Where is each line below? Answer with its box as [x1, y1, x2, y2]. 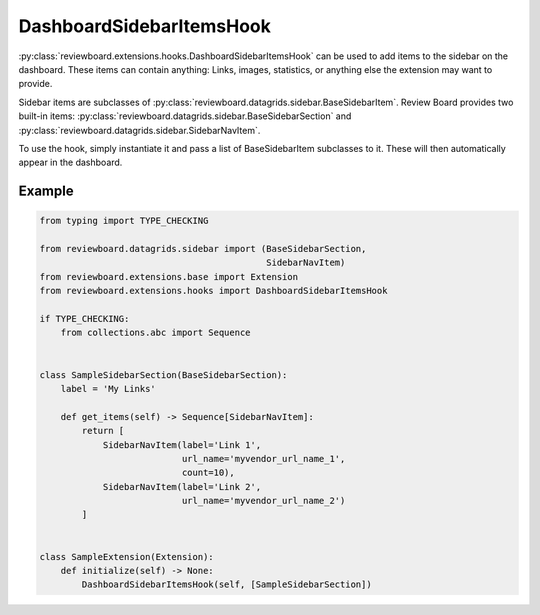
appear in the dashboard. [18, 156, 123, 169]
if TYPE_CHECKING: [39, 313, 130, 325]
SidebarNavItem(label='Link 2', [102, 481, 262, 492]
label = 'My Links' [60, 383, 157, 394]
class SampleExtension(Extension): [39, 551, 214, 562]
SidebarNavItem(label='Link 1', [102, 439, 262, 450]
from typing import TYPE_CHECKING [39, 215, 209, 227]
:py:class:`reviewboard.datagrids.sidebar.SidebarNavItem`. [18, 124, 261, 136]
